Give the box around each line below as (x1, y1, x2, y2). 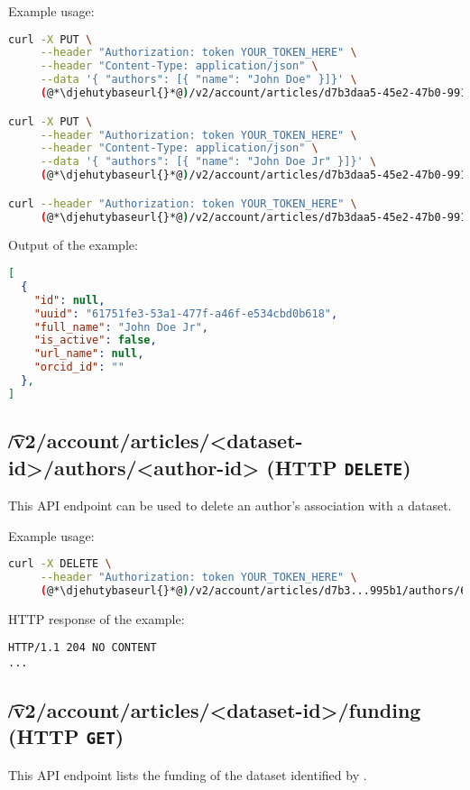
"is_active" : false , (33, 334, 157, 347)
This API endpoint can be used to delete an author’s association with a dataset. (8, 495, 452, 514)
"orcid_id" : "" (33, 361, 124, 374)
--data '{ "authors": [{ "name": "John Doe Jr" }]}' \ (40, 155, 377, 169)
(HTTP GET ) (8, 722, 124, 750)
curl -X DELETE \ (8, 557, 112, 571)
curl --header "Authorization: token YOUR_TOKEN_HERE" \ (8, 197, 357, 210)
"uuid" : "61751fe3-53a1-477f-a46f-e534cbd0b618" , (33, 307, 338, 320)
